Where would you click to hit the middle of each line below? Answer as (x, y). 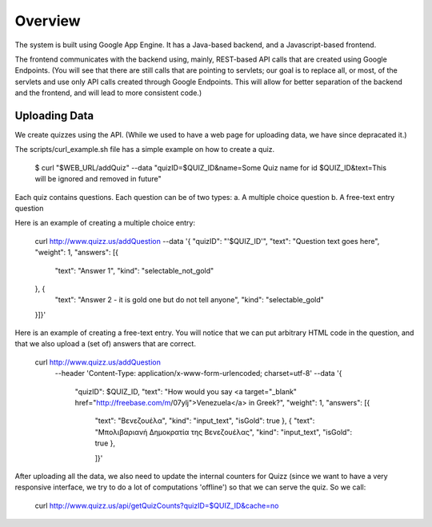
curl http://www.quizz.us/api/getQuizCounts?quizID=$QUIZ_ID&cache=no (157, 505)
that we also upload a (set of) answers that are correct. (105, 344)
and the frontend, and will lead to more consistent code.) (108, 93)
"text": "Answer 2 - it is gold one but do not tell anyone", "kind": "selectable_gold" (189, 300)
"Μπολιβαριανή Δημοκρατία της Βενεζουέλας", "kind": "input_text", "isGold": (223, 432)
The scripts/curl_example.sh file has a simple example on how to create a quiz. (145, 150)
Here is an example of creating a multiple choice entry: (105, 223)
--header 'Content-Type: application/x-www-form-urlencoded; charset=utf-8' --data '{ (198, 373)
